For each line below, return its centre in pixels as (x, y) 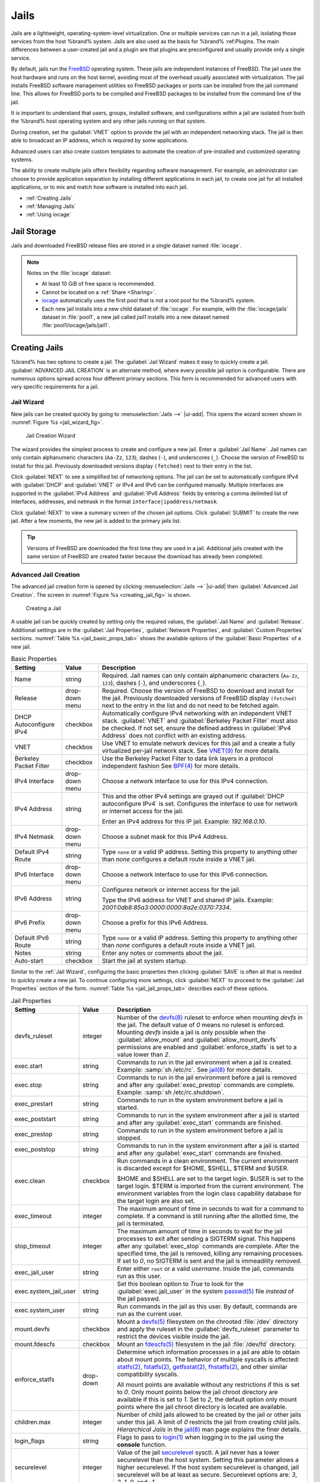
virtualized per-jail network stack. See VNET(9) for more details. (191, 751)
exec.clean (30, 1181)
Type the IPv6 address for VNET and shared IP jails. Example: (188, 900)
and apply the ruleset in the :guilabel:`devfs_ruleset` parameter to (208, 1329)
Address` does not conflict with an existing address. (174, 736)
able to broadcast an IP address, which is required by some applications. (100, 140)
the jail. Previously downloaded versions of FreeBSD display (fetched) (199, 698)
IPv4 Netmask (34, 837)
